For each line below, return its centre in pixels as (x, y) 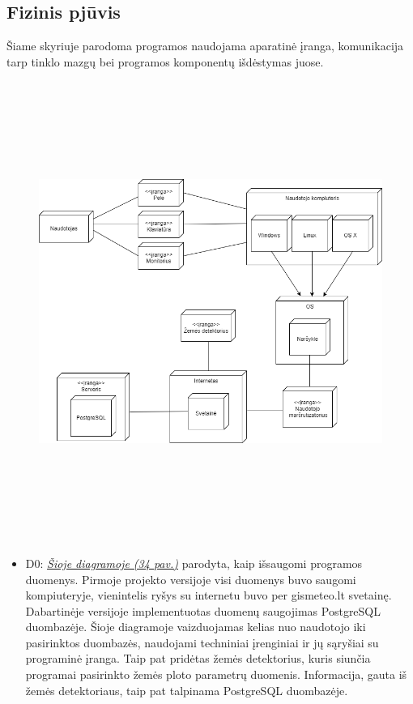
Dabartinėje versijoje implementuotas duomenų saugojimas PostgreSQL (203, 610)
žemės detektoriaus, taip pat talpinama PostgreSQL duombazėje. (187, 690)
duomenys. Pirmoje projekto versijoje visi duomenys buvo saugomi (191, 579)
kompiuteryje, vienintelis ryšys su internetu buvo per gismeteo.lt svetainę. (209, 595)
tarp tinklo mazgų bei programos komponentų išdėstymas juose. (165, 61)
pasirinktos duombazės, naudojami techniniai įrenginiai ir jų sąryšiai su (202, 642)
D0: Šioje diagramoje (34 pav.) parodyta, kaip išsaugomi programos (194, 563)
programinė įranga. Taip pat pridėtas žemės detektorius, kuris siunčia (198, 658)
